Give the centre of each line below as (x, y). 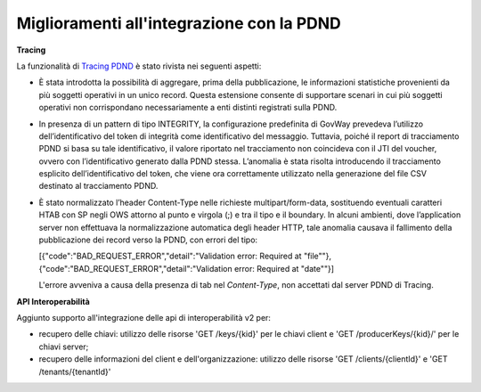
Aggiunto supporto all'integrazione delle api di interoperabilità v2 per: (144, 317)
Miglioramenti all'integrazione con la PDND (179, 23)
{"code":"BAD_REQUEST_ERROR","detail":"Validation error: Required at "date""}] (186, 268)
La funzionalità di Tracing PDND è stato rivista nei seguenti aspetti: (139, 66)
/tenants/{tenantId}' (75, 372)
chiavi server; (64, 347)
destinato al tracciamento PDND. (98, 186)
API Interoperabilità (53, 301)
